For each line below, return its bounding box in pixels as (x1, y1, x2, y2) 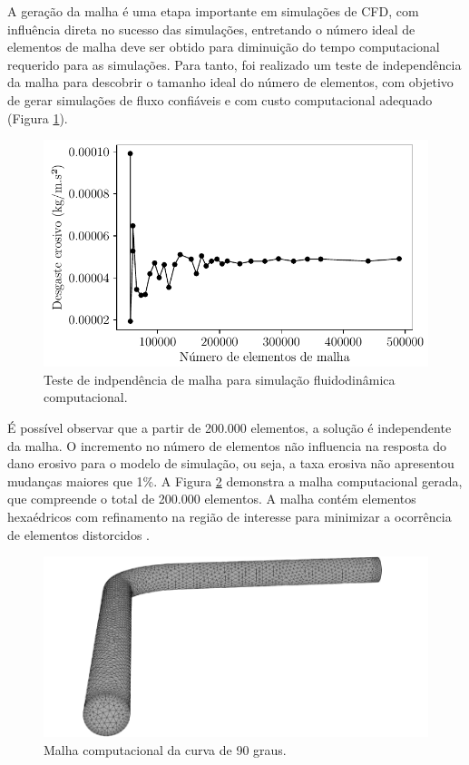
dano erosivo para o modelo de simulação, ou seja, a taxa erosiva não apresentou (7, 454, 454, 473)
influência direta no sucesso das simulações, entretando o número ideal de (7, 19, 415, 38)
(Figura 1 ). (7, 108, 68, 127)
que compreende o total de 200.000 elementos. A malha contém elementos (7, 489, 416, 508)
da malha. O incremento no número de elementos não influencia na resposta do (7, 436, 447, 455)
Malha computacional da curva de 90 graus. (44, 740, 287, 759)
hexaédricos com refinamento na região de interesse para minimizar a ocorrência (7, 507, 452, 526)
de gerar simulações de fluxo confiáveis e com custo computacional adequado (7, 90, 433, 109)
